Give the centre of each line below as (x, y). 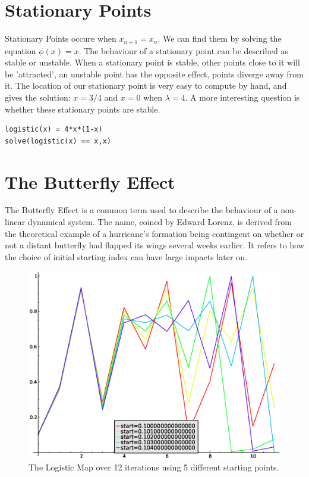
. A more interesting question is (242, 97)
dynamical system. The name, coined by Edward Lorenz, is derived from (160, 222)
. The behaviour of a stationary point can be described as (184, 50)
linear (15, 222)
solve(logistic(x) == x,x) (58, 141)
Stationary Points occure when (61, 38)
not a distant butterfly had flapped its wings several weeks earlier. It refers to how (154, 245)
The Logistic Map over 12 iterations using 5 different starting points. (154, 467)
